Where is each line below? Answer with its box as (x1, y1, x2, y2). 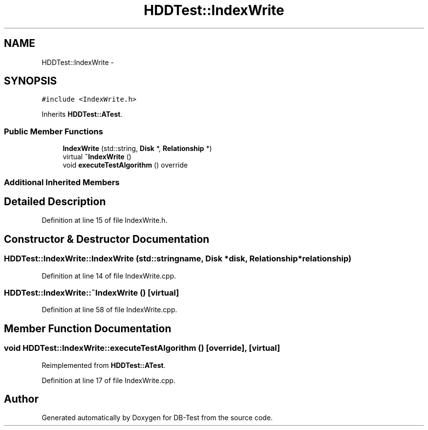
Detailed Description (4, 195, 106, 208)
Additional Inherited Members (4, 177, 120, 187)
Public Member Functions (4, 126, 103, 136)
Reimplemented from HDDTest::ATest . (42, 361, 166, 369)
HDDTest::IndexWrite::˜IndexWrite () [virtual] (4, 288, 179, 298)
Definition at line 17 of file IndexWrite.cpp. (42, 376, 176, 385)
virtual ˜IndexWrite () (63, 152, 131, 161)
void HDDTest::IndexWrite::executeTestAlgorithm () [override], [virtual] (4, 343, 280, 353)
